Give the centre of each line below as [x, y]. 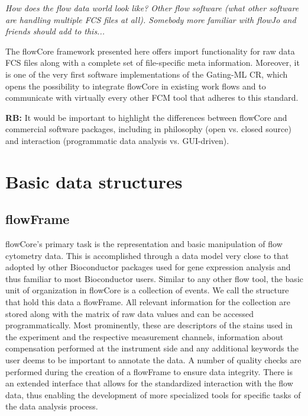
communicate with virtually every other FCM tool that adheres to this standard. [152, 97]
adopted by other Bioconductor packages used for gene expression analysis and [148, 267]
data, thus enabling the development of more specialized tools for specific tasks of [153, 394]
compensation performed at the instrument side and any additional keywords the [152, 348]
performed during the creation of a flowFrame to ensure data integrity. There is [149, 371]
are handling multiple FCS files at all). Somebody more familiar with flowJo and [151, 19]
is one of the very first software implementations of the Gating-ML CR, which [147, 74]
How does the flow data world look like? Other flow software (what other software [152, 8]
